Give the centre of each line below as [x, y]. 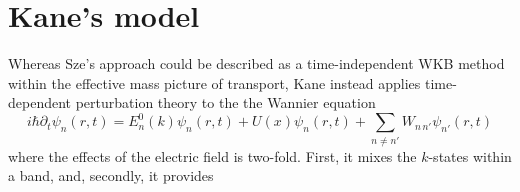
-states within [470, 155]
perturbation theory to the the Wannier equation [225, 102]
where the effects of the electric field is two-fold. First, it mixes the [212, 155]
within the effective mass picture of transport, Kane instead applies [214, 82]
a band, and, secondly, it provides [111, 175]
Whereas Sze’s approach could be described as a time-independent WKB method [256, 63]
